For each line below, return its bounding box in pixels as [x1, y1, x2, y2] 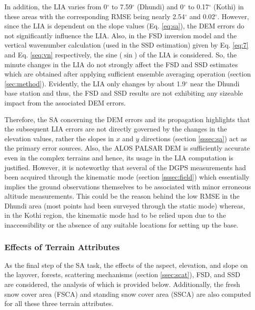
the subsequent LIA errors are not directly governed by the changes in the [4, 124, 227, 134]
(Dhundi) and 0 [137, 1, 184, 11]
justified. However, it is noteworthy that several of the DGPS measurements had [4, 162, 246, 172]
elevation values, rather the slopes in [4, 133, 114, 143]
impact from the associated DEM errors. [4, 97, 126, 107]
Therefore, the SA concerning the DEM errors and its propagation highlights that [4, 114, 250, 124]
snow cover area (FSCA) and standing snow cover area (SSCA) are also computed [4, 288, 251, 299]
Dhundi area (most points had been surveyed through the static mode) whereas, [4, 200, 245, 210]
